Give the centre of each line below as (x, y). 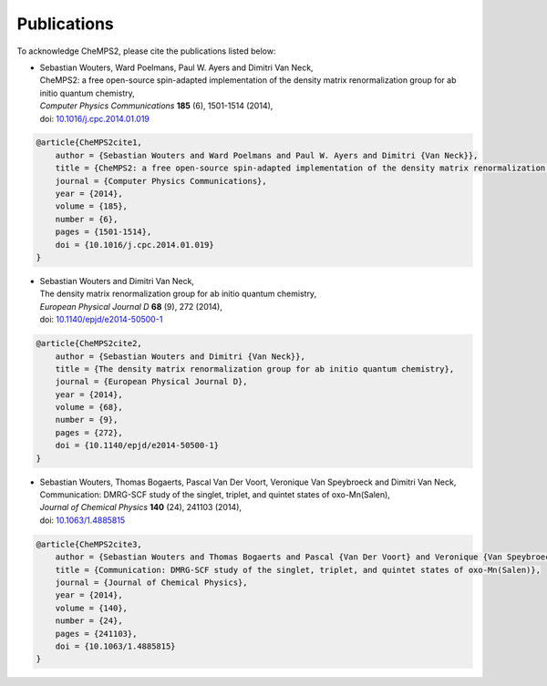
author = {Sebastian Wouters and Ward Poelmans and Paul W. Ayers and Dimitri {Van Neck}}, (267, 155)
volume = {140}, (91, 608)
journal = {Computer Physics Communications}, (161, 181)
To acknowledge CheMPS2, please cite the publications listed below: (146, 51)
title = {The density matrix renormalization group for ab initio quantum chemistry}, (255, 369)
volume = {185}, (91, 206)
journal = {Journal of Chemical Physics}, (151, 582)
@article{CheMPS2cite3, (89, 544)
